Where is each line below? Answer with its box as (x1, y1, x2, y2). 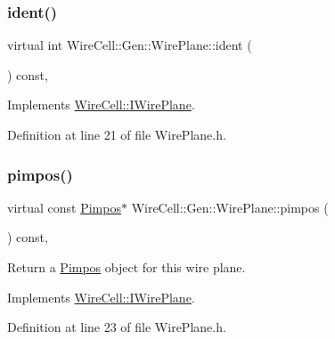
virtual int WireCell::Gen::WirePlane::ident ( (7, 36, 252, 54)
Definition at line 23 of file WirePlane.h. (7, 318, 226, 336)
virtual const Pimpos (7, 198, 121, 216)
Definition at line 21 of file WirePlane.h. (7, 125, 226, 143)
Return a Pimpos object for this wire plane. (7, 258, 246, 276)
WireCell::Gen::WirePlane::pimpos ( (131, 198, 329, 216)
